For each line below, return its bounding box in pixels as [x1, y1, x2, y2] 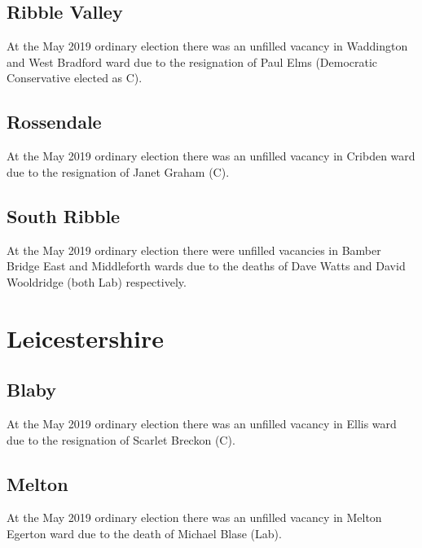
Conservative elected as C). [7, 69, 143, 86]
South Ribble [7, 203, 121, 228]
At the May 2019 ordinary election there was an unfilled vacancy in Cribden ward [7, 147, 415, 164]
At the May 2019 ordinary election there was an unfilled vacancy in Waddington [7, 37, 408, 55]
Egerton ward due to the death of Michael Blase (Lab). [7, 524, 282, 541]
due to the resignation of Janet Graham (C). [7, 163, 230, 180]
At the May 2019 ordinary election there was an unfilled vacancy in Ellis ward [7, 414, 397, 432]
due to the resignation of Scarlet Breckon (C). [7, 431, 235, 448]
